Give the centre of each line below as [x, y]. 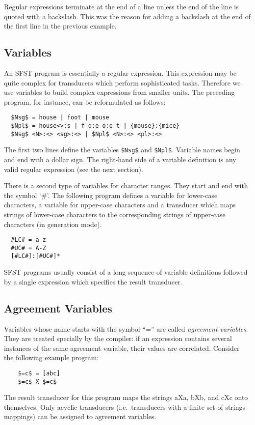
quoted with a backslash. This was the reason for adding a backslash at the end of [127, 16]
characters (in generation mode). [53, 224]
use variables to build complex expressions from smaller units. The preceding [119, 92]
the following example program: [51, 357]
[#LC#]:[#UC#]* [36, 256]
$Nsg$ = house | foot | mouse [60, 118]
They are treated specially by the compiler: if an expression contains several [118, 338]
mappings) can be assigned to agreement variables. [80, 416]
